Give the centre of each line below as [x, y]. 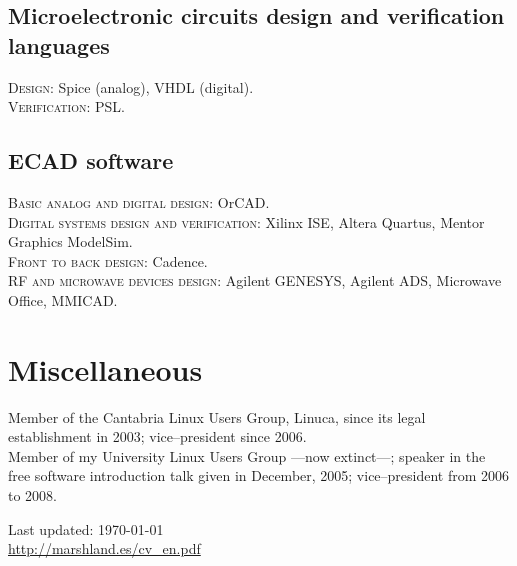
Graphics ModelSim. [70, 241]
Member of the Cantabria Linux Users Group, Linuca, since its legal [217, 416]
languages [59, 44]
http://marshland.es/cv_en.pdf [104, 548]
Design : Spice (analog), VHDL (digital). [131, 86]
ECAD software [91, 160]
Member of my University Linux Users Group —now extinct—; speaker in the [247, 455]
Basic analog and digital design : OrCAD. [139, 201]
